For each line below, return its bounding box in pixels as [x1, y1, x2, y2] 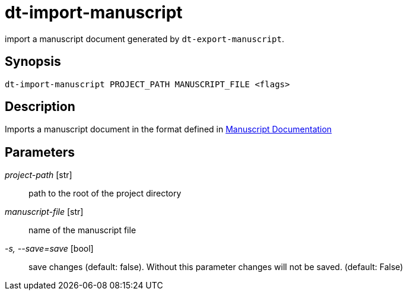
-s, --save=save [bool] [5, 243, 94, 254]
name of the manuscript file [28, 225, 136, 236]
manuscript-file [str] [5, 207, 84, 217]
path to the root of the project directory [28, 188, 182, 199]
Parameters [5, 144, 75, 160]
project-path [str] [5, 170, 72, 180]
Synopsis [5, 54, 61, 69]
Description [5, 99, 75, 115]
